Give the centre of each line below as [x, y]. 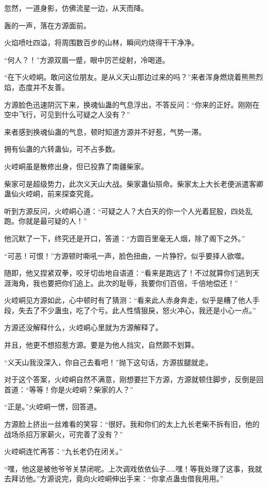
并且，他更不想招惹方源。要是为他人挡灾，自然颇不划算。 [101, 345]
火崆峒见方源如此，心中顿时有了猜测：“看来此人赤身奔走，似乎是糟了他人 [128, 300]
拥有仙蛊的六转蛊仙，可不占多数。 [62, 149]
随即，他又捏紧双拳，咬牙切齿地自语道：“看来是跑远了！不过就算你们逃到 [128, 273]
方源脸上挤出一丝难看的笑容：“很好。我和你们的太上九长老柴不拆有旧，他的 [132, 424]
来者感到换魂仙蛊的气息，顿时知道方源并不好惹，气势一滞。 [105, 131]
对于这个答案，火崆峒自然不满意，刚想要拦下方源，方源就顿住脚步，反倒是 [130, 379]
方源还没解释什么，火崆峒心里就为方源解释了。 [83, 327]
